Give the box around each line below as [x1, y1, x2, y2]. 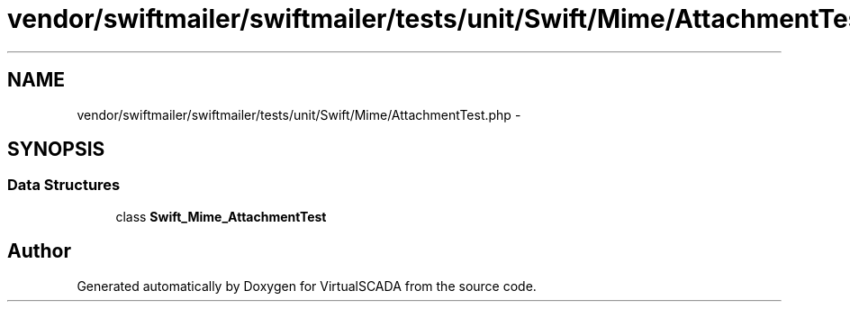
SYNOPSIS [7, 138, 105, 161]
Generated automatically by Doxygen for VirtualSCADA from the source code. [77, 277, 537, 294]
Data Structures [7, 176, 121, 195]
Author [7, 240, 71, 263]
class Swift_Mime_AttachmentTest [115, 208, 327, 224]
